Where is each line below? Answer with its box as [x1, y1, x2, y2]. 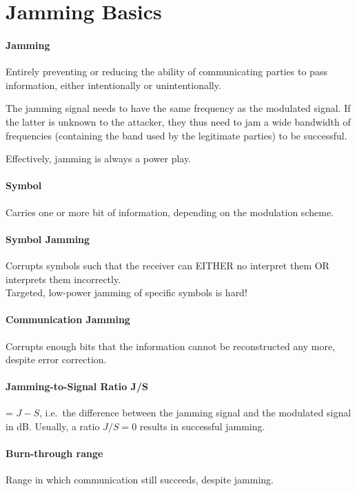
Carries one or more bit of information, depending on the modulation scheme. [6, 204, 334, 219]
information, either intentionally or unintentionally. [6, 77, 221, 92]
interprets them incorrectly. [6, 271, 121, 286]
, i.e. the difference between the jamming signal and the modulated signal [39, 405, 351, 420]
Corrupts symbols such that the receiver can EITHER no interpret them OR [6, 258, 329, 272]
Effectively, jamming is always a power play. [6, 151, 192, 166]
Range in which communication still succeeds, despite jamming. [6, 472, 274, 487]
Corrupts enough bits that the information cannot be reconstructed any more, [6, 338, 336, 353]
